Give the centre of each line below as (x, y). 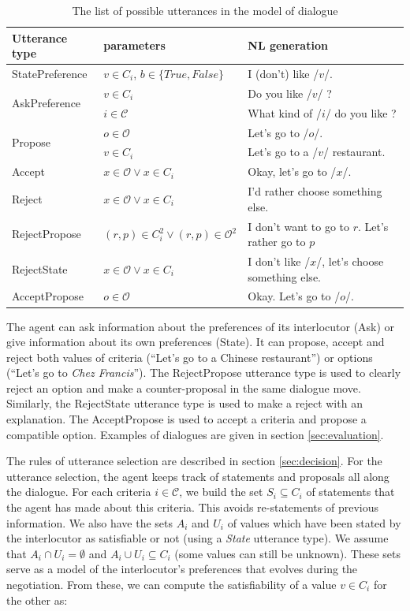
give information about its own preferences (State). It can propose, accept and (196, 342)
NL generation (288, 45)
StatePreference (50, 74)
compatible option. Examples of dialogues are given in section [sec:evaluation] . (195, 434)
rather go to (277, 242)
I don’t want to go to (299, 226)
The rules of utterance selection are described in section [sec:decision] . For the (194, 461)
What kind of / (285, 112)
